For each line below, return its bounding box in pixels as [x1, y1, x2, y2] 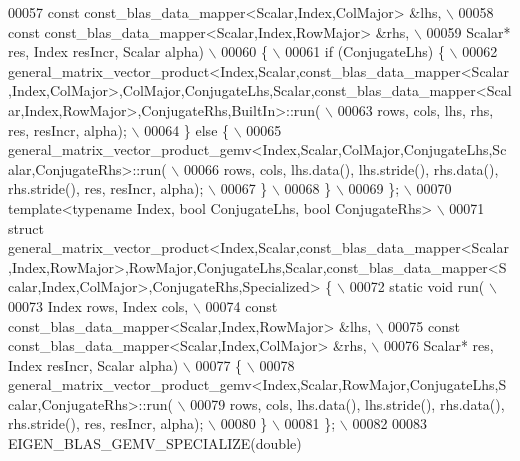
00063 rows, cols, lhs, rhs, [337, 99, 494, 120]
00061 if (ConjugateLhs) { [285, 41, 445, 62]
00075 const [388, 315, 460, 336]
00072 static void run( [349, 276, 485, 297]
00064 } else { [144, 119, 230, 140]
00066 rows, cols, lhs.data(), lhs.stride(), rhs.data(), [183, 158, 499, 179]
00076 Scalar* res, [383, 335, 494, 356]
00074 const [205, 295, 278, 316]
